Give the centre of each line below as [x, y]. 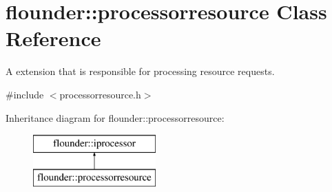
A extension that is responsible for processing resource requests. [140, 71]
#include [25, 94]
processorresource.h [100, 94]
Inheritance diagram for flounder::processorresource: [115, 117]
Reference [53, 38]
